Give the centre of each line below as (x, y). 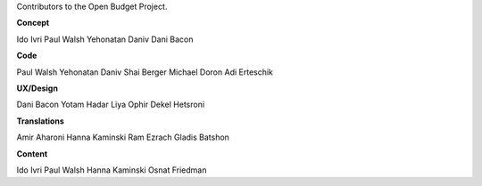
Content (32, 154)
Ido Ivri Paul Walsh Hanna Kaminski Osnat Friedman (112, 170)
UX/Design (37, 88)
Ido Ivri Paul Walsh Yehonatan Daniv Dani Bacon (105, 39)
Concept (33, 23)
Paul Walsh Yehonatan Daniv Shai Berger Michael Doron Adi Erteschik (145, 72)
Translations (40, 121)
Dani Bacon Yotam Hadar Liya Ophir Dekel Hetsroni (111, 105)
